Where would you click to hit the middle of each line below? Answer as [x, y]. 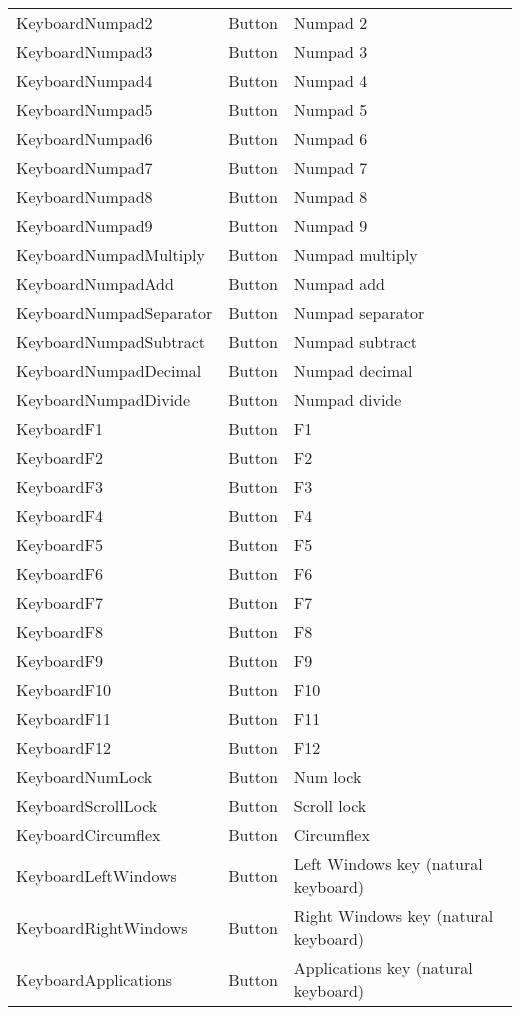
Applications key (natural [383, 967]
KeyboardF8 [59, 631]
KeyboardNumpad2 [84, 22]
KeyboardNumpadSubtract [111, 341]
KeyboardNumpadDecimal [109, 370]
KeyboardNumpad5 [84, 109]
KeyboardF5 [59, 544]
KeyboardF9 [59, 660]
